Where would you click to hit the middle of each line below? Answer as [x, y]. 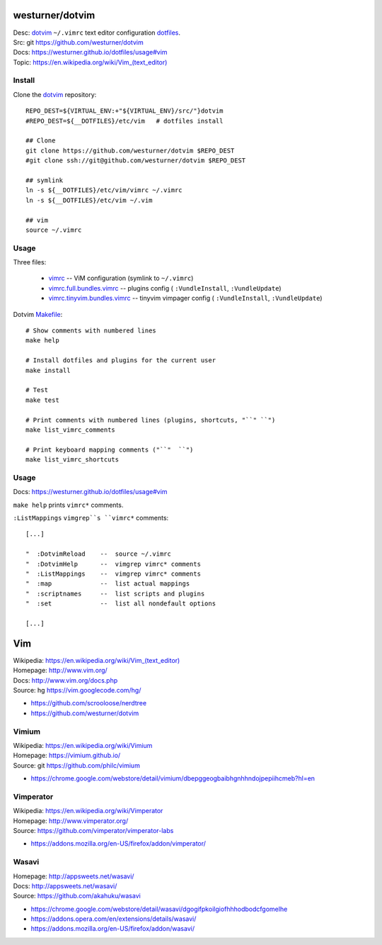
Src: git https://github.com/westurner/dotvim [79, 42]
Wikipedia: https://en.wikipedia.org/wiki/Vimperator [88, 811]
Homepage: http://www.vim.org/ [60, 671]
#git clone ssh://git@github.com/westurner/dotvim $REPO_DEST [136, 161]
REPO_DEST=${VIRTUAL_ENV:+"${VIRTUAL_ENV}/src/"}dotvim [125, 111]
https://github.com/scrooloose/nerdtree [89, 703]
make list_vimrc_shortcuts [73, 460]
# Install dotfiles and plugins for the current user [121, 360]
